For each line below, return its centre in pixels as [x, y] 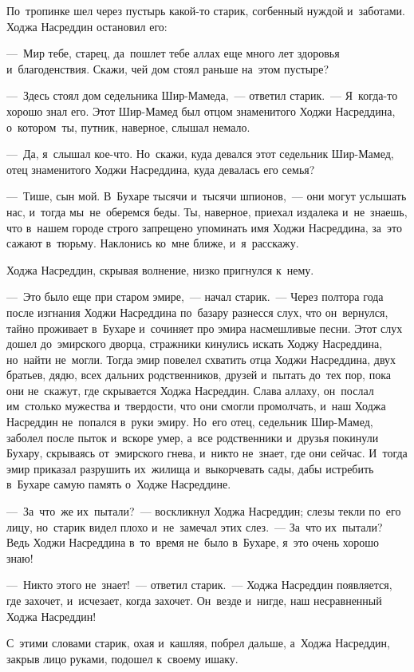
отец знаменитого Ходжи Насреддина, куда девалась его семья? [161, 169]
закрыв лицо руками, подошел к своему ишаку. [122, 658]
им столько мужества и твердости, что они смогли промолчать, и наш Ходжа [196, 406]
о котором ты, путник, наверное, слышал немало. [128, 126]
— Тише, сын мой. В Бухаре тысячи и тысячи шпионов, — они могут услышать [207, 196]
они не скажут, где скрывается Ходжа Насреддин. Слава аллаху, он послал [190, 390]
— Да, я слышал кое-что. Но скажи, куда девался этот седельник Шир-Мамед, [200, 154]
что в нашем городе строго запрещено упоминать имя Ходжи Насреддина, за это [204, 227]
